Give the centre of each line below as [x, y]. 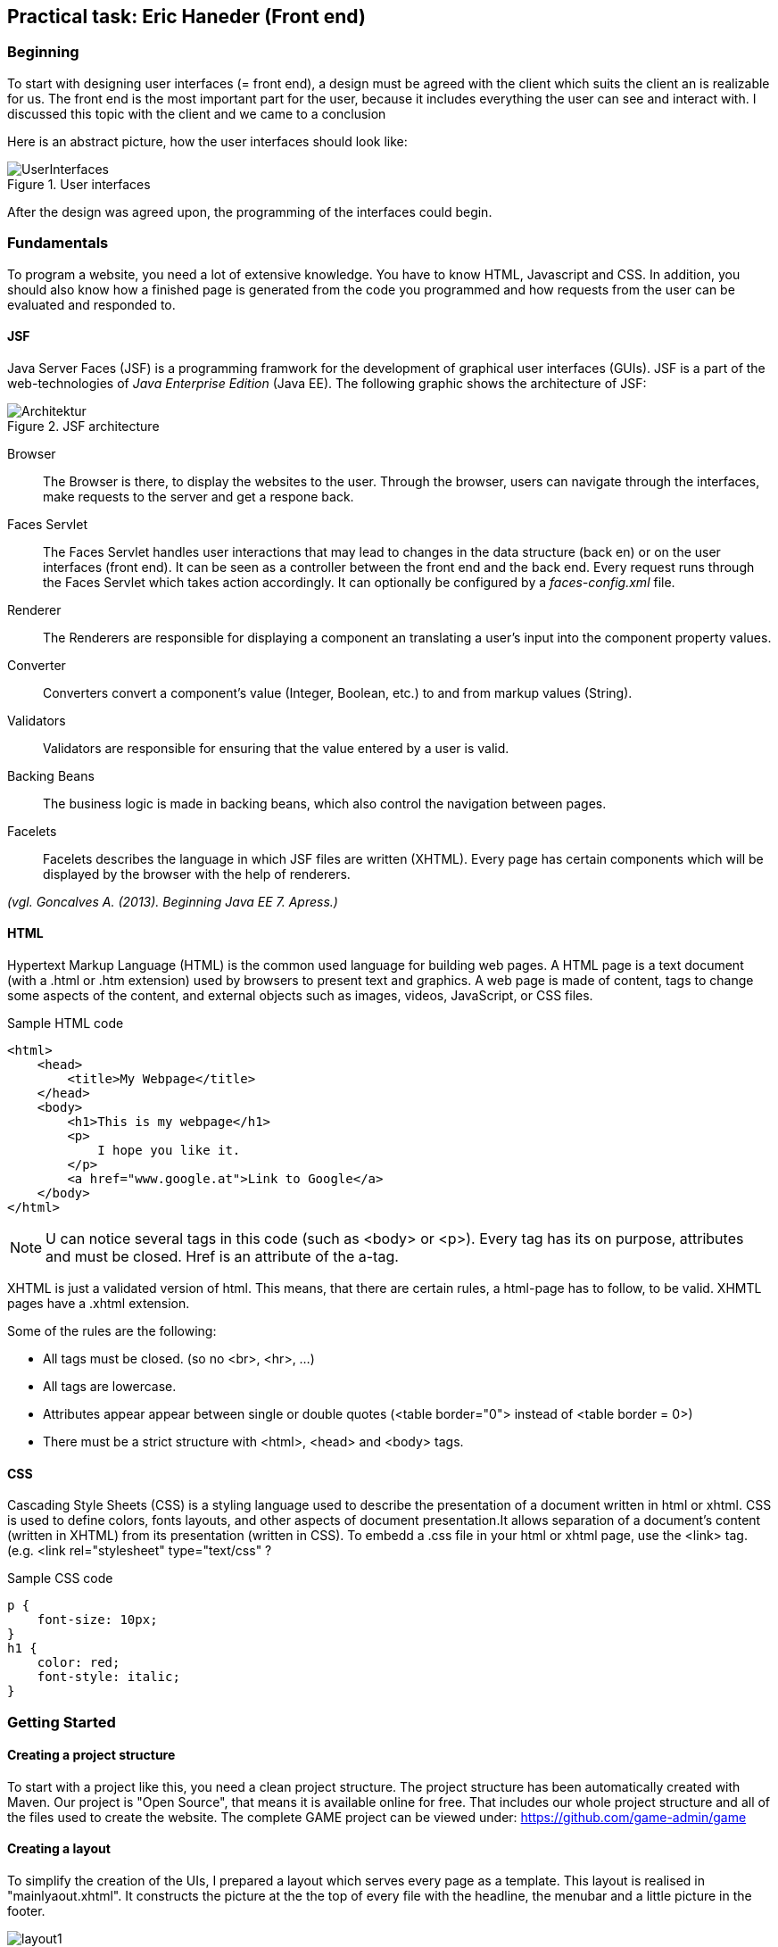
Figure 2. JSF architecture [83, 426]
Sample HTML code [66, 1023]
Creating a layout [59, 1849]
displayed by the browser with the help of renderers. [197, 874]
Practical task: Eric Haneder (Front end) [186, 17]
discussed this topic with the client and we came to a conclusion [197, 113]
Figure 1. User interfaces [79, 184]
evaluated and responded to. [91, 304]
